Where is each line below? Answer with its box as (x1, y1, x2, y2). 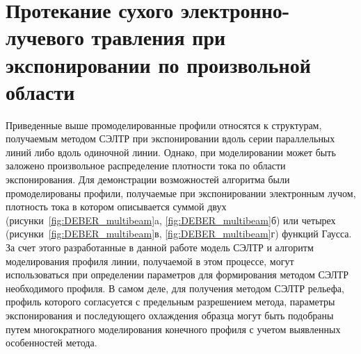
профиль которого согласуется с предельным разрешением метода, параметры (6, 294, 335, 309)
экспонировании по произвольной (6, 50, 311, 78)
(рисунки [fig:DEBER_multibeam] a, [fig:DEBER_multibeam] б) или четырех (6, 212, 336, 227)
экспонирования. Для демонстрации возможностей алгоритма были (6, 172, 290, 187)
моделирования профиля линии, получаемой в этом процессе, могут (6, 253, 294, 268)
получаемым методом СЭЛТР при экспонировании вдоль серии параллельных (6, 131, 335, 146)
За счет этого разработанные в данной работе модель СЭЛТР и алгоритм (6, 240, 314, 255)
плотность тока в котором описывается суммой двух (6, 199, 227, 214)
